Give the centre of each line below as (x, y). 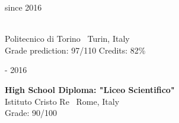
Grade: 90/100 (31, 113)
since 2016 (23, 7)
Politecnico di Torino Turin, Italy (67, 39)
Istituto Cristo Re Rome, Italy (62, 101)
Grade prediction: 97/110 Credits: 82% (75, 50)
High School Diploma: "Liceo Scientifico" (90, 89)
